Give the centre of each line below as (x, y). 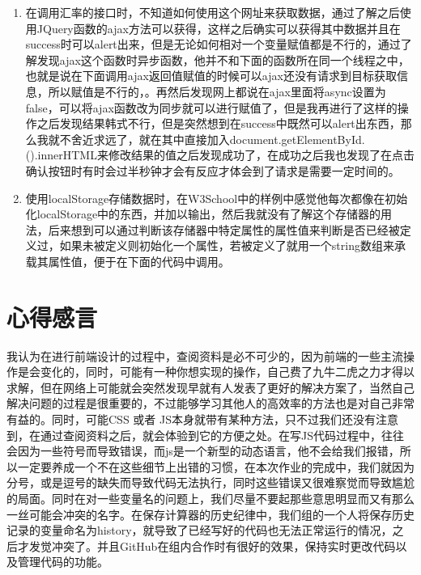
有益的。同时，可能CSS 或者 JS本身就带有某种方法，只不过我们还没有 (191, 419)
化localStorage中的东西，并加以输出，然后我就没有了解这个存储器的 (203, 214)
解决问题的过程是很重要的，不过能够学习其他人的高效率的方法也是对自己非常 (210, 403)
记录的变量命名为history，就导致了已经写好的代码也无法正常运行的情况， (200, 530)
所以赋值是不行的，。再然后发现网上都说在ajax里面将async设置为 (217, 91)
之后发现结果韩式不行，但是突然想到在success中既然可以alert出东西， (219, 123)
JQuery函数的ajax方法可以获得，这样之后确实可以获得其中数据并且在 (219, 28)
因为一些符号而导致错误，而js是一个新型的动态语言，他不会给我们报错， (208, 451)
